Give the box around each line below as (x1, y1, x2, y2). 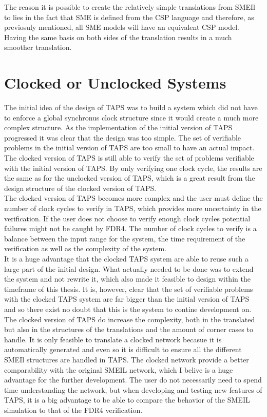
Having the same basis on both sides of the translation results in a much (4, 31, 232, 42)
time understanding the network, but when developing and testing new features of (4, 384, 262, 395)
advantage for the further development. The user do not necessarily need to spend (4, 374, 262, 385)
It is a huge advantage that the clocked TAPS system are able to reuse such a (4, 253, 249, 264)
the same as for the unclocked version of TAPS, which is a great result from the (4, 172, 255, 183)
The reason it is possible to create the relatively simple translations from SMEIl (4, 2, 255, 12)
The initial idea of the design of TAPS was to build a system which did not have (4, 102, 258, 113)
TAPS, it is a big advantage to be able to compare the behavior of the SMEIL (4, 394, 250, 405)
